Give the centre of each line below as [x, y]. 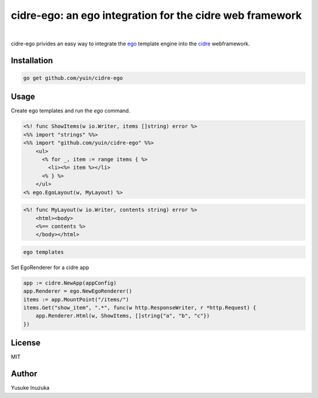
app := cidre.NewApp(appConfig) [70, 283]
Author [24, 374]
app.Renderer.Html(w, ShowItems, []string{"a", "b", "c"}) [123, 316]
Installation [32, 60]
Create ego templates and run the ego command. [71, 111]
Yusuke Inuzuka [30, 388]
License [26, 343]
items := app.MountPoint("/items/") [76, 299]
